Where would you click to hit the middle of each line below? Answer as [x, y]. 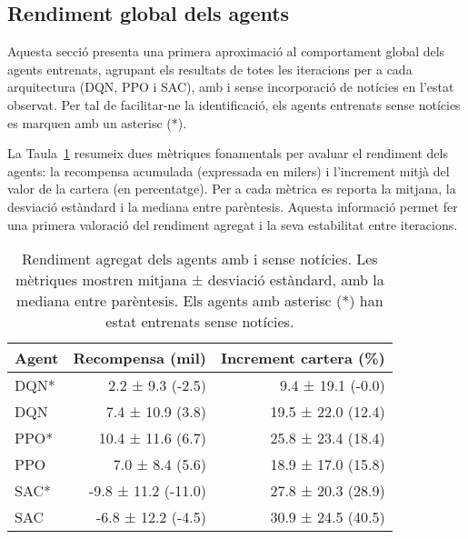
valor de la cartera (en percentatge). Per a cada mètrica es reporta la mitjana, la [232, 189]
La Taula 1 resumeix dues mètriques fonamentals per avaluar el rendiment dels [228, 153]
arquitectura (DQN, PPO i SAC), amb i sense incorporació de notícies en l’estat [231, 87]
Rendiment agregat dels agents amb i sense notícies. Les [200, 259]
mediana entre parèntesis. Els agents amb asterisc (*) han [200, 301]
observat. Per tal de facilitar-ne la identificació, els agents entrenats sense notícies [234, 104]
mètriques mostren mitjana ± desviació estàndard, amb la [199, 280]
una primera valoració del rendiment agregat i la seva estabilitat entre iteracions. [233, 224]
